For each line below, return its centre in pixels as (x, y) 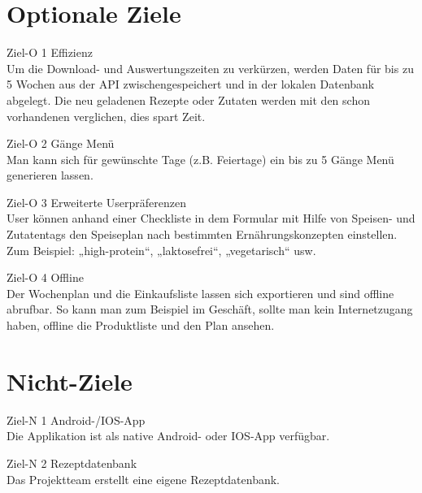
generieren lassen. (50, 175)
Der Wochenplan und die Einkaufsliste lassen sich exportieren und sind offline (200, 293)
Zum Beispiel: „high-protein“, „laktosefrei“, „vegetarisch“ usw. (161, 250)
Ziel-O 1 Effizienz (50, 52)
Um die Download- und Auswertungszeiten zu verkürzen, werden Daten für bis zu (210, 68)
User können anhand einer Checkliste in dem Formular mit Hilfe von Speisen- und (211, 218)
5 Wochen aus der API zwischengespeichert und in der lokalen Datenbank (191, 84)
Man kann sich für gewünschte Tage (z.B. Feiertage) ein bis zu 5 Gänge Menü (200, 159)
